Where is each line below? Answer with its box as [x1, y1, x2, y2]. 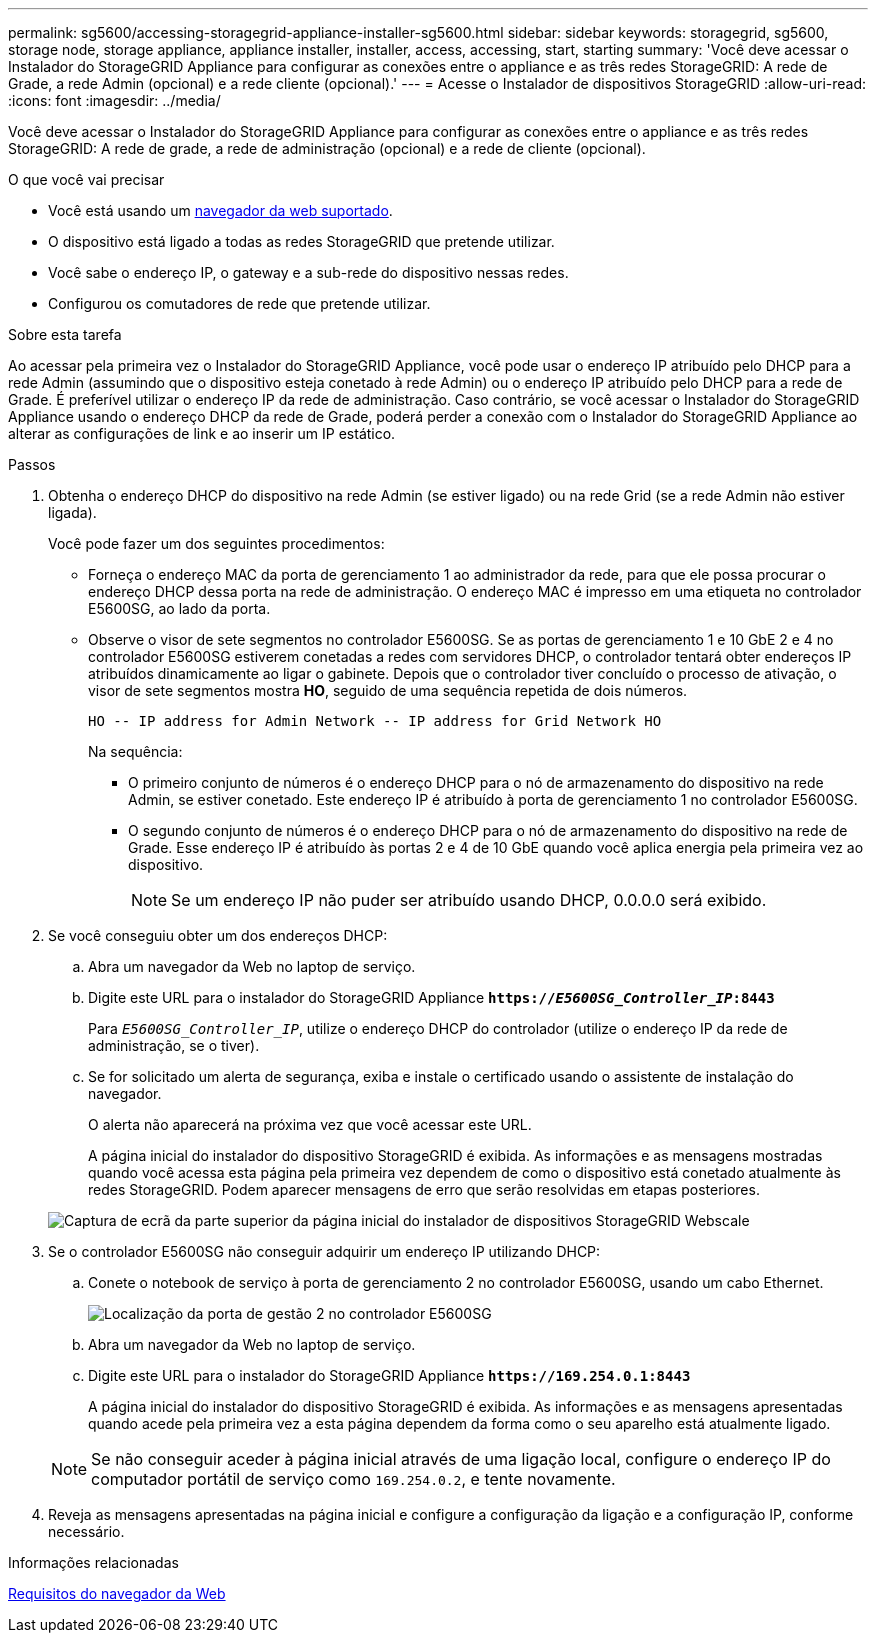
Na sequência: [88, 743, 183, 760]
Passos [8, 456, 56, 473]
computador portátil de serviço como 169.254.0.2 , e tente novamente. [91, 1469, 616, 1489]
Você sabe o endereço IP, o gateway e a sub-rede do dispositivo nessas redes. [48, 264, 569, 281]
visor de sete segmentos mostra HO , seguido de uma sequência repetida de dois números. [88, 682, 688, 699]
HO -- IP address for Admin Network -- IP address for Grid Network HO [88, 713, 662, 729]
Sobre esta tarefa [8, 326, 122, 343]
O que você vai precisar [8, 171, 165, 188]
